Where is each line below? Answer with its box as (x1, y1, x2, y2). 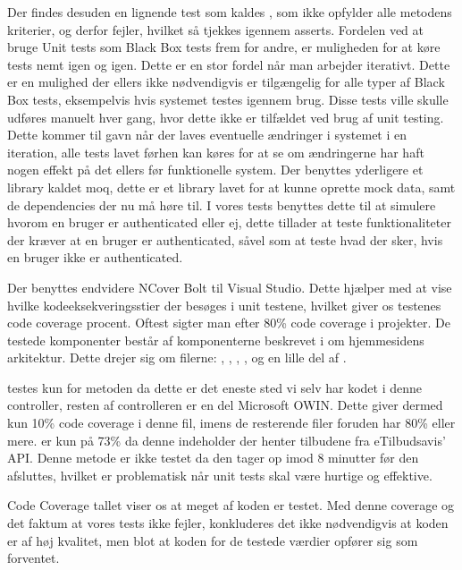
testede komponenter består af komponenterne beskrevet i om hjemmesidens (7, 330, 424, 349)
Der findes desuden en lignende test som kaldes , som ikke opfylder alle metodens (7, 3, 452, 21)
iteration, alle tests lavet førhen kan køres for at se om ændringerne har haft (7, 142, 424, 161)
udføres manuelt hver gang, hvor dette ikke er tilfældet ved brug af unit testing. (7, 107, 444, 126)
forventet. (7, 549, 60, 567)
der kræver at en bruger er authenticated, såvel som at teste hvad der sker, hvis (7, 230, 443, 249)
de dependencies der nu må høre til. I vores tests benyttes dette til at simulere (7, 195, 436, 214)
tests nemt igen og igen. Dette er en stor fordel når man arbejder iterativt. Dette (7, 55, 450, 73)
